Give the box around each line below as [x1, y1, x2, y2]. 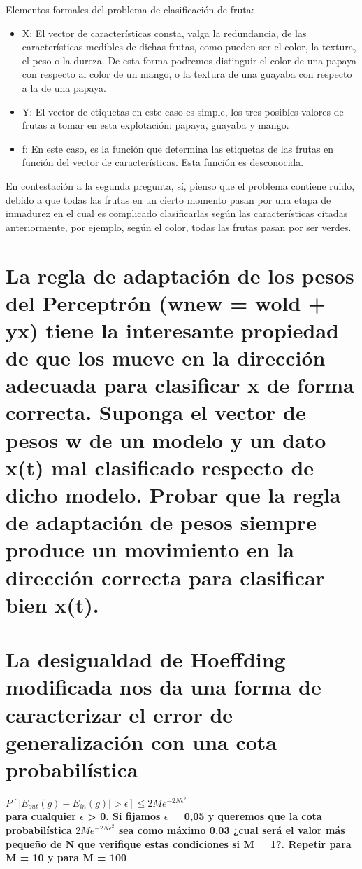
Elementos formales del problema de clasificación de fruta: [6, 2, 254, 16]
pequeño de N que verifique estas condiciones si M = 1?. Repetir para [6, 836, 352, 851]
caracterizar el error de [6, 700, 233, 728]
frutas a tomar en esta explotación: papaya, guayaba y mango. [22, 118, 289, 132]
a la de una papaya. [22, 80, 106, 95]
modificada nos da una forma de [6, 672, 321, 701]
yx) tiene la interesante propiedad [6, 315, 339, 344]
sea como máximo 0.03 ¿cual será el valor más [118, 823, 345, 837]
